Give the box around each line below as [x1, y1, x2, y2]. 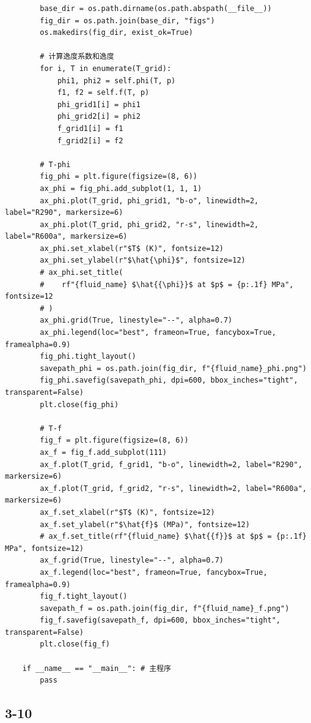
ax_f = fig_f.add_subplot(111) [40, 448, 167, 457]
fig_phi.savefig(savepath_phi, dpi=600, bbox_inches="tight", [40, 376, 298, 385]
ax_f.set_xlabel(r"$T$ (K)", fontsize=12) [40, 508, 215, 517]
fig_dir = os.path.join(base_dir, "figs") [40, 16, 215, 25]
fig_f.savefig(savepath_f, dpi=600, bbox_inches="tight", [40, 616, 281, 625]
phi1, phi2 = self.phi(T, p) [57, 76, 176, 85]
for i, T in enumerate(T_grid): [40, 64, 172, 73]
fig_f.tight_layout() [40, 592, 128, 601]
